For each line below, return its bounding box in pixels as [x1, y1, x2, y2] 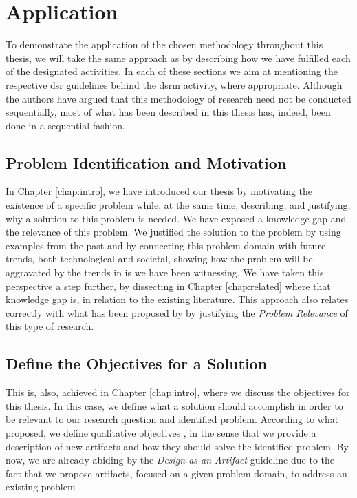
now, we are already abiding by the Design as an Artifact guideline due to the [6, 453, 334, 467]
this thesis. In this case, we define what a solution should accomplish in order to [6, 398, 343, 413]
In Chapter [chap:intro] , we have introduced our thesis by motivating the [6, 184, 313, 198]
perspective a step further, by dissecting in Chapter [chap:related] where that [6, 278, 331, 293]
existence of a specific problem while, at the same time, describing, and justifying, [6, 198, 351, 212]
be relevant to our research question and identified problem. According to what [6, 412, 339, 426]
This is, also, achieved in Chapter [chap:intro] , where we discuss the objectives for [6, 385, 350, 400]
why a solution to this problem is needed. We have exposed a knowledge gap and [6, 211, 347, 225]
